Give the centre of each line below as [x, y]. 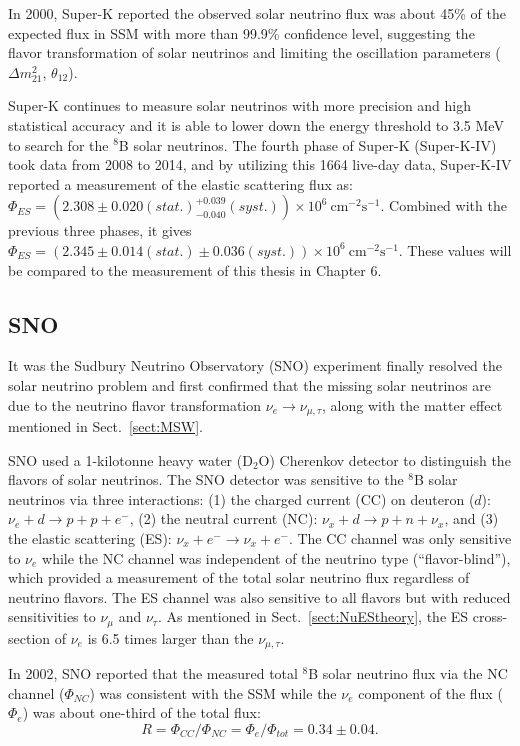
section [29, 637]
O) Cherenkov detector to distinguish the [384, 459]
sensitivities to [52, 616]
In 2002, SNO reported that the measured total [153, 673]
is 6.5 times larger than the [170, 637]
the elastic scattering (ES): [90, 537]
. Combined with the [443, 205]
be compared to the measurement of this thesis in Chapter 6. [195, 269]
